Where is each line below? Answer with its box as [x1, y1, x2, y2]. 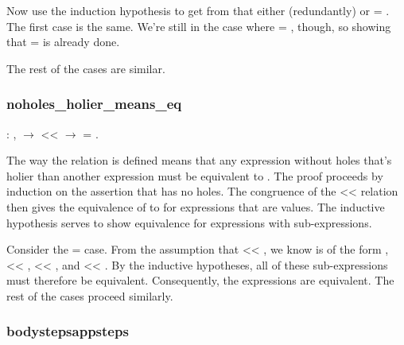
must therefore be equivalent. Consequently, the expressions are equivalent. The [6, 272, 394, 289]
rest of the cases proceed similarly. [6, 287, 173, 304]
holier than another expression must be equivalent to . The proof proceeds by [6, 167, 383, 184]
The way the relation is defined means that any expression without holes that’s [6, 152, 392, 169]
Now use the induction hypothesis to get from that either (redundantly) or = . [6, 2, 390, 18]
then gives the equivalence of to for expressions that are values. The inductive [6, 198, 385, 215]
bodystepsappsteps [6, 321, 129, 341]
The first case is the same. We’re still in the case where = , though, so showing [6, 17, 391, 34]
